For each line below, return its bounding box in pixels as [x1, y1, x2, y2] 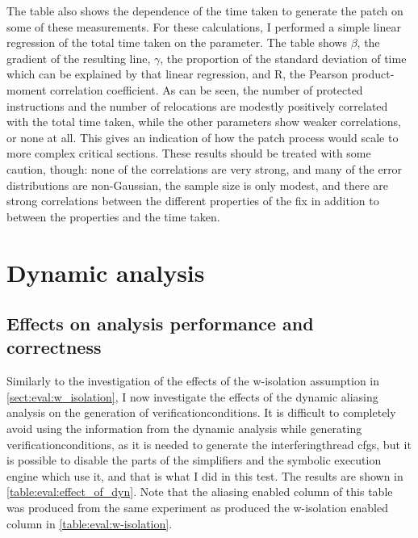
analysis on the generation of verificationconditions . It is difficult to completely [6, 404, 396, 421]
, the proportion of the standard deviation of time [160, 49, 407, 66]
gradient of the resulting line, [6, 49, 151, 66]
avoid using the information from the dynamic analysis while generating [6, 420, 362, 437]
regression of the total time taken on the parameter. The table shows [6, 34, 347, 51]
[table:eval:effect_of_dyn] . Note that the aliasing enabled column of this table [6, 483, 393, 500]
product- [351, 65, 395, 82]
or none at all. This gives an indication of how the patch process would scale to [6, 128, 399, 145]
